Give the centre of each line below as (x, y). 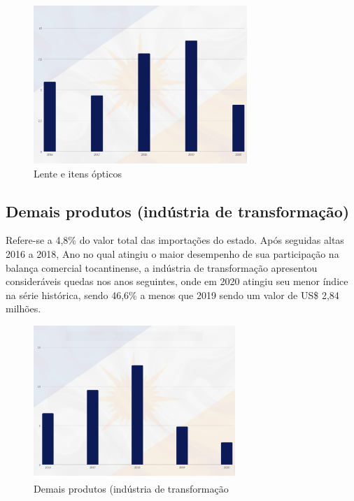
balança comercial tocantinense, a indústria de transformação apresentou (162, 267)
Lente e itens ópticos (78, 173)
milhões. (23, 308)
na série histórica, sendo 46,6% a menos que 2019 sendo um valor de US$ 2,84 (172, 295)
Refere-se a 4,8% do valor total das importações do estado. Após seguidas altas (175, 240)
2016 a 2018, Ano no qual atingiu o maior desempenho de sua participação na (172, 253)
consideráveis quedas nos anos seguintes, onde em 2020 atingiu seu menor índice (177, 281)
